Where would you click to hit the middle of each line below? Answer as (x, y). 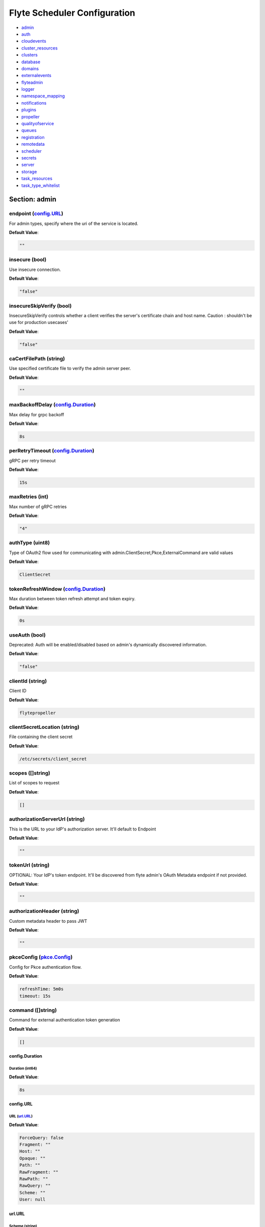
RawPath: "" (34, 1179)
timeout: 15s (35, 996)
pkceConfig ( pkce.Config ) (41, 957)
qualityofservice (38, 124)
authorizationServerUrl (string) (47, 819)
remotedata (33, 144)
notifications (34, 103)
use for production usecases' (39, 322)
